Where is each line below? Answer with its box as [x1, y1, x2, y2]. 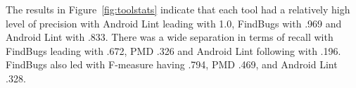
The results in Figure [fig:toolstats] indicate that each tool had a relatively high [6, 2, 350, 16]
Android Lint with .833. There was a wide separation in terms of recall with [6, 30, 333, 44]
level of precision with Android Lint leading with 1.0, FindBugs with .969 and [6, 15, 342, 30]
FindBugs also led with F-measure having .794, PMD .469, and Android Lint [6, 57, 338, 72]
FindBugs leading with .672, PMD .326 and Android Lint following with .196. [6, 43, 341, 58]
